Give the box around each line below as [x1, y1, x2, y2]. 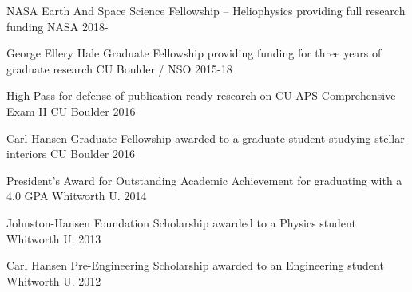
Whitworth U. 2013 [6, 230, 101, 247]
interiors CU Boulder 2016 [6, 145, 136, 162]
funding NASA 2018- [6, 18, 109, 34]
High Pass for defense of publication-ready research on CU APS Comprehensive [6, 87, 396, 104]
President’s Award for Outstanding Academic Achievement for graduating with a [6, 172, 402, 188]
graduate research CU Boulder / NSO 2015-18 [6, 60, 232, 77]
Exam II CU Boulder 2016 [6, 102, 136, 119]
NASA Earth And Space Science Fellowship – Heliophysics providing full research [6, 2, 406, 18]
